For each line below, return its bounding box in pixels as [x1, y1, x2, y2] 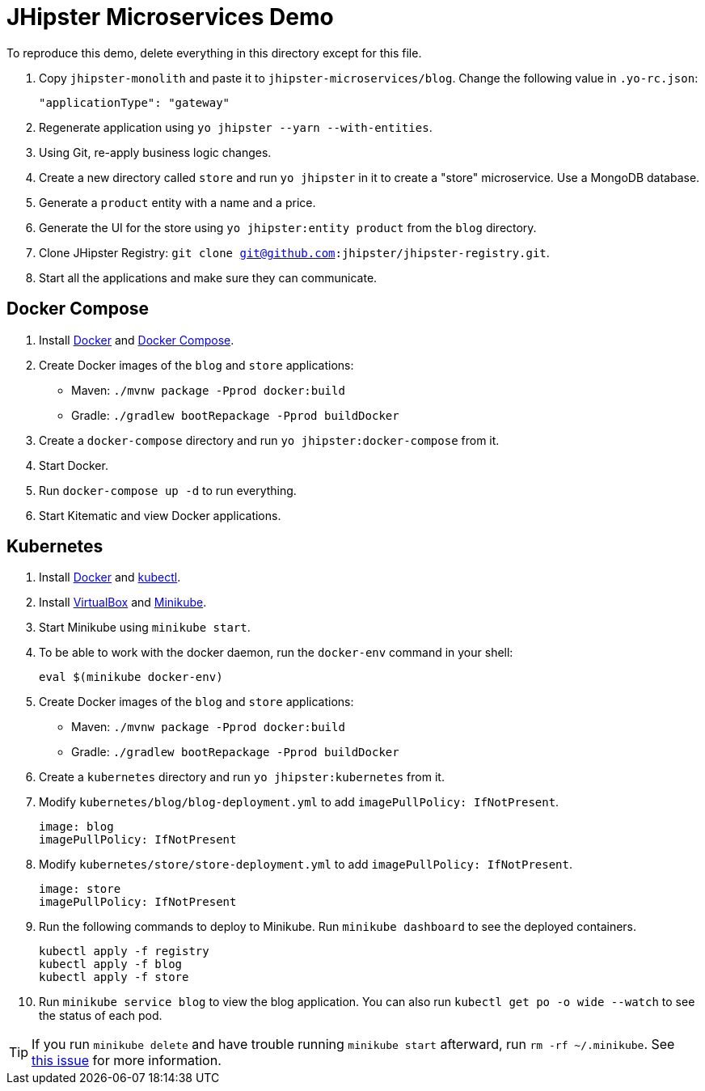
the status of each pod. [39, 1009, 163, 1023]
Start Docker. [39, 458, 108, 472]
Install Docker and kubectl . [39, 570, 181, 585]
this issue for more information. [32, 1052, 222, 1069]
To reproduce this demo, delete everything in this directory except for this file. [6, 45, 422, 60]
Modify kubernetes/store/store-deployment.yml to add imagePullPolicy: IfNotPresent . [39, 857, 573, 872]
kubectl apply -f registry [39, 945, 209, 958]
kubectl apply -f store [39, 970, 189, 984]
